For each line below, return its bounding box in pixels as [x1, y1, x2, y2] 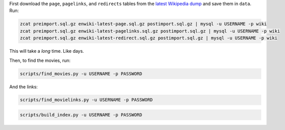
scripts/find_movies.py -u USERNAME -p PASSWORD [20, 71, 142, 76]
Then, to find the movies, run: [9, 57, 70, 63]
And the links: [9, 83, 38, 90]
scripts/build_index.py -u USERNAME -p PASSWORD [20, 112, 142, 118]
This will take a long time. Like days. [9, 48, 84, 54]
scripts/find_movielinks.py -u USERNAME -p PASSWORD [20, 97, 153, 103]
